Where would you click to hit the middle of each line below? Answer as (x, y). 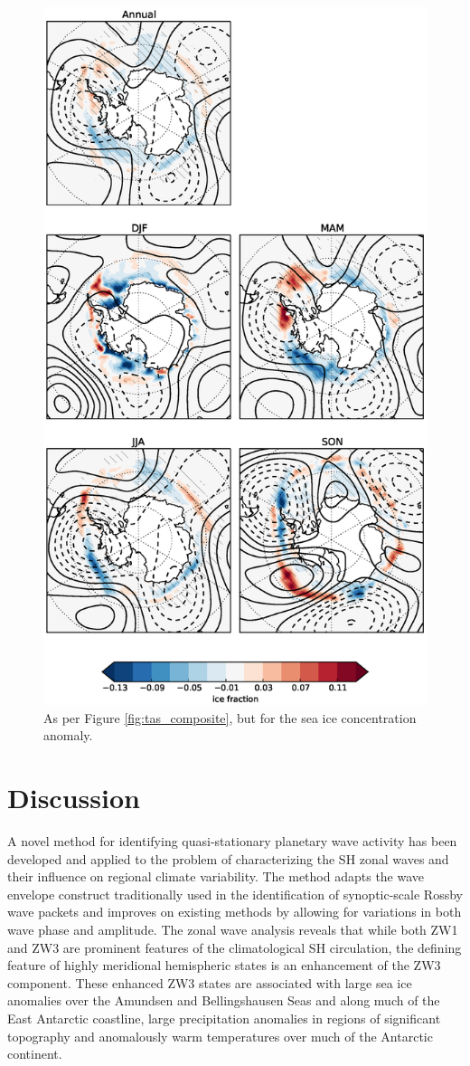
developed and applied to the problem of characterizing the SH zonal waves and (228, 858)
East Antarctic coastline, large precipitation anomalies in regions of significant (224, 1018)
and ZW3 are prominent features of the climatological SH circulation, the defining (235, 947)
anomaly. (68, 735)
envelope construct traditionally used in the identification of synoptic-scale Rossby (235, 894)
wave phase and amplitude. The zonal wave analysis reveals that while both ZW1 (233, 930)
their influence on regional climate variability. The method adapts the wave (216, 876)
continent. (35, 1054)
